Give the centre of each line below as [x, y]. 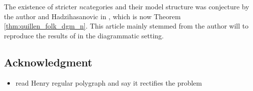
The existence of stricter [40, 6]
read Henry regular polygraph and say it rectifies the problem [109, 82]
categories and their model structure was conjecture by [166, 6]
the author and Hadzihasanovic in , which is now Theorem [92, 16]
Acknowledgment [48, 62]
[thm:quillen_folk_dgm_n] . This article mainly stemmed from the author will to [126, 26]
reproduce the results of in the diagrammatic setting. [84, 35]
